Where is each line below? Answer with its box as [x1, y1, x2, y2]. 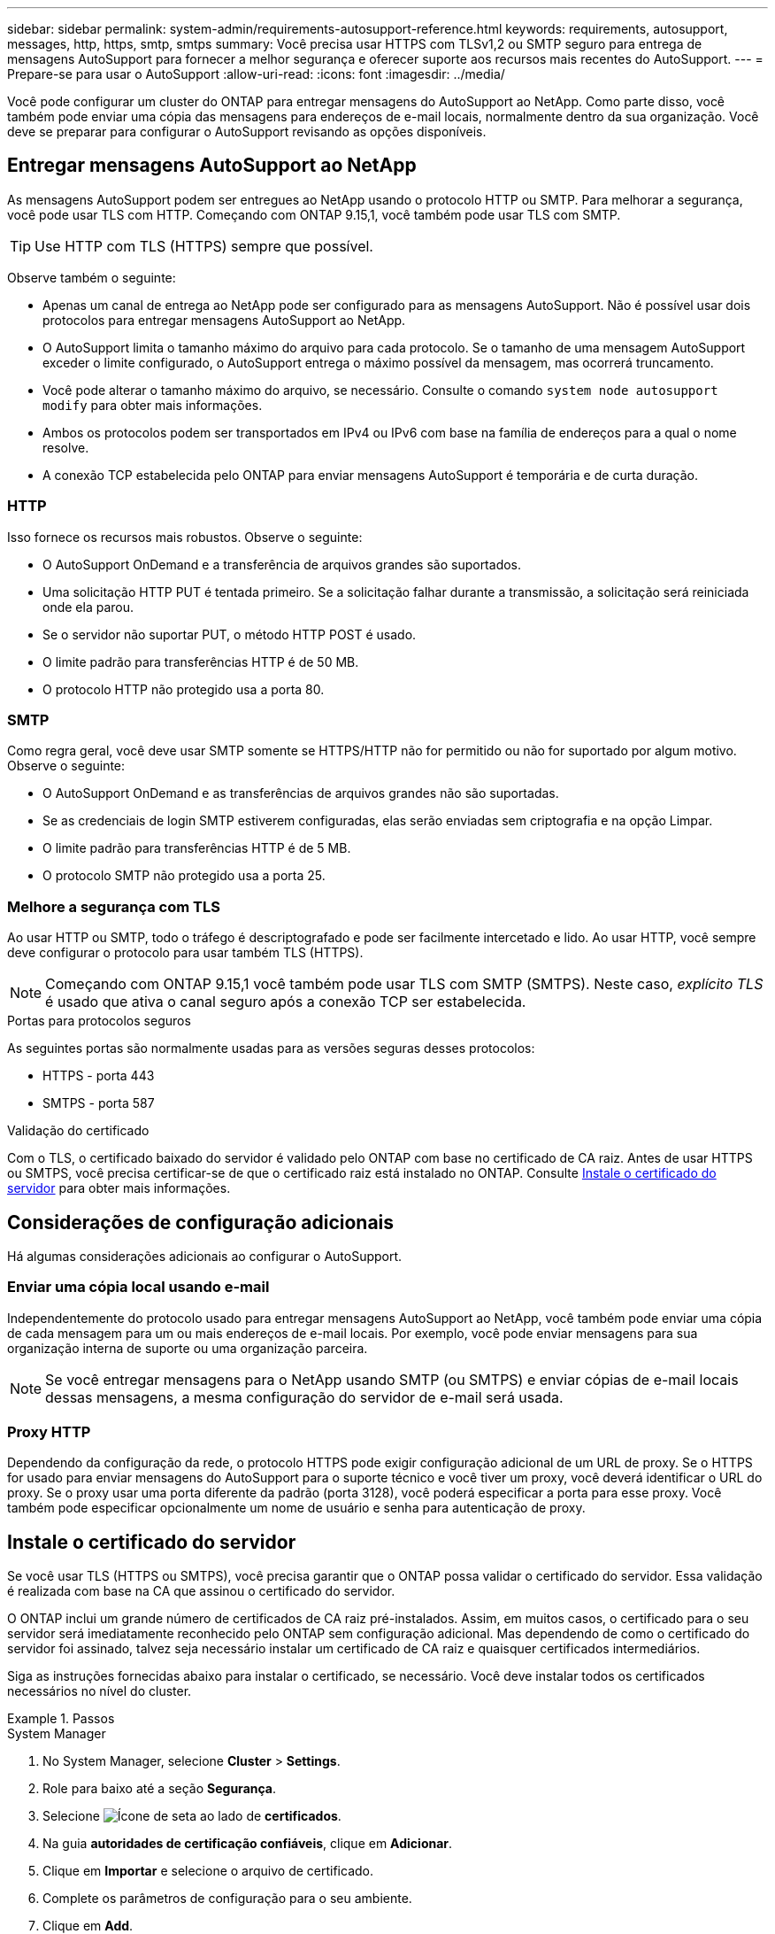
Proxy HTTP [7, 1423, 91, 1442]
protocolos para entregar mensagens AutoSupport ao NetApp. [42, 312, 406, 328]
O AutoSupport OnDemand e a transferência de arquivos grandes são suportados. [42, 556, 522, 572]
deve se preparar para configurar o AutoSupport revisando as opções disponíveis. [7, 124, 487, 139]
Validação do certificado [7, 1123, 150, 1139]
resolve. [42, 439, 89, 455]
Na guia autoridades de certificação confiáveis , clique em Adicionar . [42, 1836, 453, 1852]
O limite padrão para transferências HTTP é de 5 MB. [42, 840, 351, 856]
